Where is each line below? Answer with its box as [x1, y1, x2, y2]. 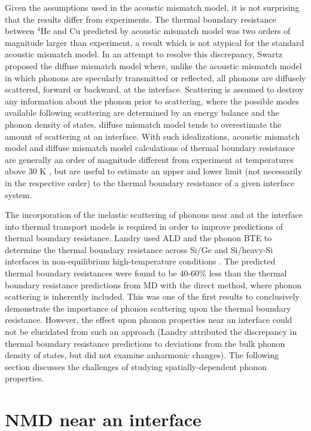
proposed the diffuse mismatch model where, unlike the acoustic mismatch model [5, 59, 302, 72]
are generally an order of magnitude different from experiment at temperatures [5, 153, 294, 165]
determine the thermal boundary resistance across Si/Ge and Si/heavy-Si [5, 243, 273, 255]
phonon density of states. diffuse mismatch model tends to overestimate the [5, 118, 282, 130]
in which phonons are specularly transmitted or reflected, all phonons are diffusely [5, 71, 306, 84]
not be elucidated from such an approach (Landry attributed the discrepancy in [5, 325, 297, 338]
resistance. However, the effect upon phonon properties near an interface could [5, 313, 292, 326]
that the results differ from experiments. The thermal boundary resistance [5, 13, 276, 25]
